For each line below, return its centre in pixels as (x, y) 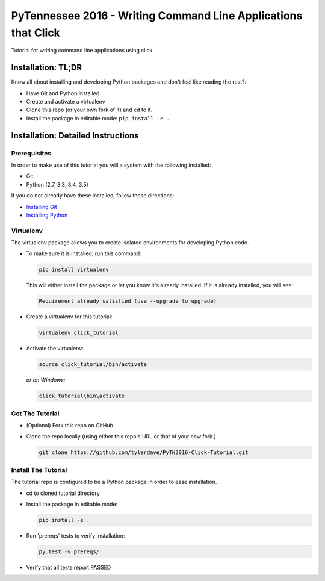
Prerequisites (31, 153)
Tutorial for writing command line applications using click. (83, 51)
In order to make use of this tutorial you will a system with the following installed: (111, 165)
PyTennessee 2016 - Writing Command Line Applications (157, 16)
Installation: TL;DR (47, 68)
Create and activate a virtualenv (66, 102)
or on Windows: (46, 380)
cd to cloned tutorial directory (63, 493)
